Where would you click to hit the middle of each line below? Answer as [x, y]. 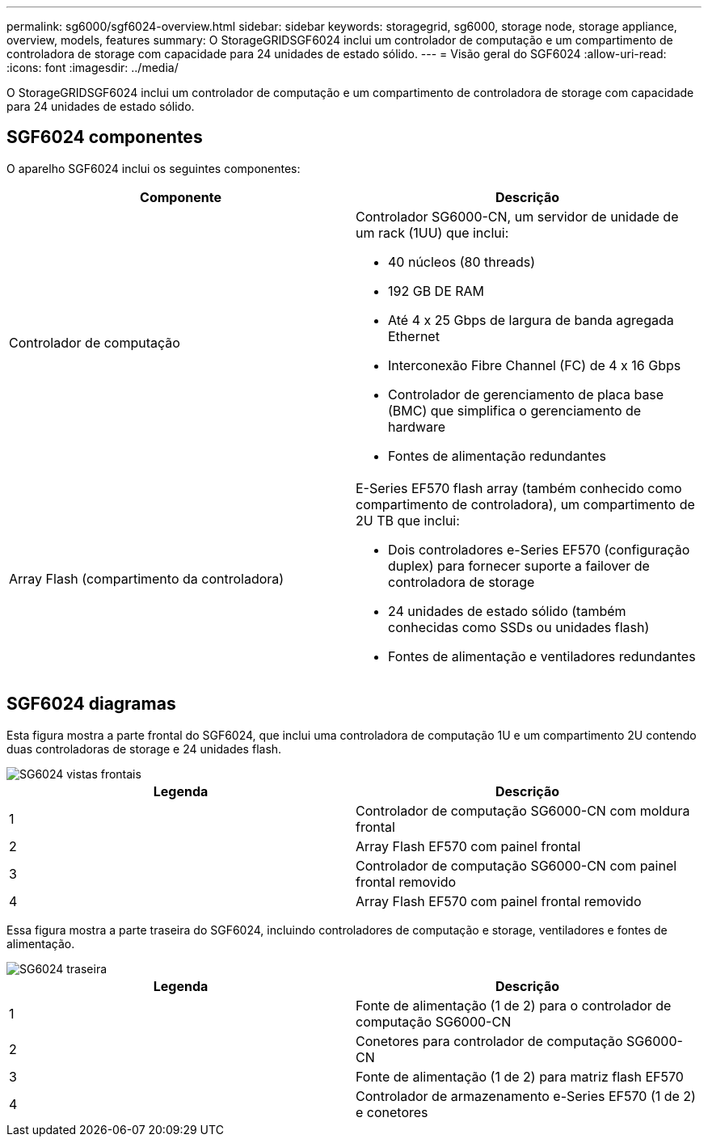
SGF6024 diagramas [91, 704]
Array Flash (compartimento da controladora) [147, 578]
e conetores [392, 1112]
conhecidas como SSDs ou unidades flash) [519, 627]
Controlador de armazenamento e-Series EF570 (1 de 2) [526, 1096]
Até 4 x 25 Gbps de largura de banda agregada [531, 320]
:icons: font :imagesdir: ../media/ [93, 67]
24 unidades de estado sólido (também [507, 611]
